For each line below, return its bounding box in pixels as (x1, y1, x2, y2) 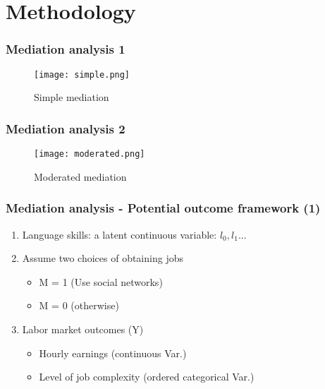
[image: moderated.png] (34, 149, 145, 160)
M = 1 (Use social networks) (39, 274, 163, 289)
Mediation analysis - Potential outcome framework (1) (6, 199, 321, 217)
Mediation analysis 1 (6, 40, 125, 58)
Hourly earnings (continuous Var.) (39, 345, 187, 360)
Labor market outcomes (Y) (22, 321, 144, 336)
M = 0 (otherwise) (39, 298, 119, 313)
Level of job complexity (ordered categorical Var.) (39, 369, 255, 384)
